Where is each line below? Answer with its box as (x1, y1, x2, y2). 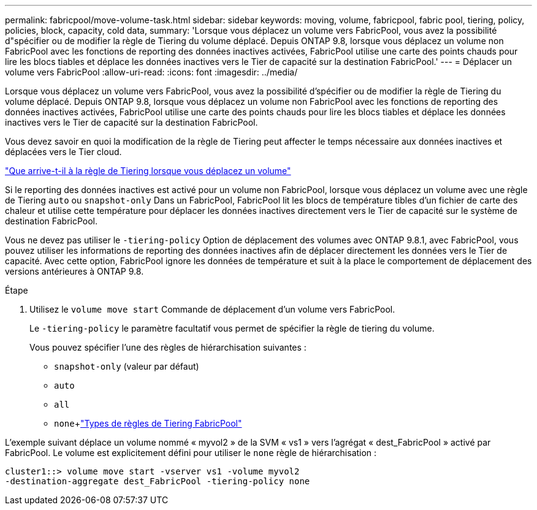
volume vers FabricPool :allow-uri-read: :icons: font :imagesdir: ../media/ (5, 67, 298, 77)
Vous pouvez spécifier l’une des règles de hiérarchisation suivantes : (29, 342, 307, 352)
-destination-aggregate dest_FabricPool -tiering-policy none (5, 476, 310, 486)
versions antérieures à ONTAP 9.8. (5, 266, 144, 276)
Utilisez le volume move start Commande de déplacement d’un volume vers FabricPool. (29, 304, 395, 314)
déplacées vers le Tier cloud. (5, 147, 122, 157)
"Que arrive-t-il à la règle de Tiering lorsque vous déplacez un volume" (5, 166, 291, 176)
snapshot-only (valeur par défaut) (54, 361, 199, 371)
